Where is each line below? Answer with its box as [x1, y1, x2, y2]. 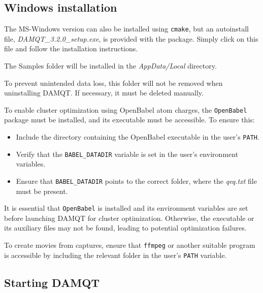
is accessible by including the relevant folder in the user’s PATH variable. [4, 249, 227, 260]
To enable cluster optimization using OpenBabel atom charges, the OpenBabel [4, 104, 247, 115]
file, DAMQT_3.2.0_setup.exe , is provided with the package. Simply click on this [4, 33, 258, 44]
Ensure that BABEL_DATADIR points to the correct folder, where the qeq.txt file [16, 175, 257, 186]
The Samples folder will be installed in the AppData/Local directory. [4, 60, 217, 71]
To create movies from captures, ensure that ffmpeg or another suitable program [4, 240, 255, 250]
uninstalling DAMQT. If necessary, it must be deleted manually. [4, 87, 204, 98]
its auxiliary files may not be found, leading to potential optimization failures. [4, 222, 247, 233]
